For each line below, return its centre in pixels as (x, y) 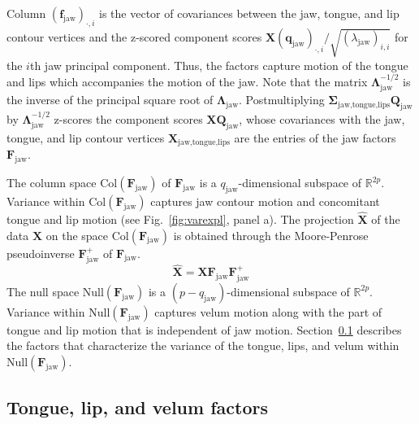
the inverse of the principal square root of (110, 100)
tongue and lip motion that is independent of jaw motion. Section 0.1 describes (204, 329)
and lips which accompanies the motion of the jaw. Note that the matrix (187, 81)
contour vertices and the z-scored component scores (134, 36)
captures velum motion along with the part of (268, 311)
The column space (52, 183)
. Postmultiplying (282, 100)
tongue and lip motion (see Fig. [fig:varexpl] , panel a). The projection (180, 219)
